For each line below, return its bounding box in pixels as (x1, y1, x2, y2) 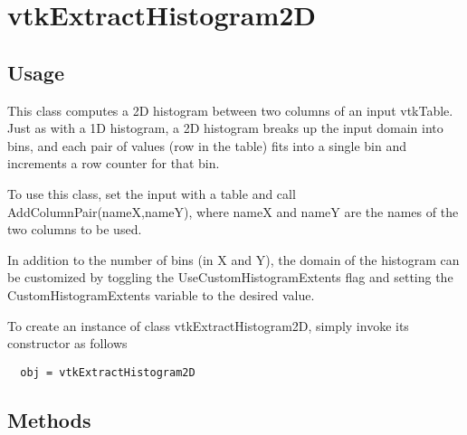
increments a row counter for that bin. (7, 154, 220, 173)
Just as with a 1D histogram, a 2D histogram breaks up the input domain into (7, 118, 443, 137)
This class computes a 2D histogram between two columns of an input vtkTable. (7, 100, 453, 119)
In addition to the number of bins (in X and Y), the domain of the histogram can (7, 250, 460, 269)
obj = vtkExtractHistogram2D (20, 365, 195, 379)
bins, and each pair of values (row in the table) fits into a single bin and (7, 136, 407, 155)
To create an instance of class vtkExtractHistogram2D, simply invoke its (7, 316, 409, 335)
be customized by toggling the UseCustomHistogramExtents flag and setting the (7, 268, 453, 287)
